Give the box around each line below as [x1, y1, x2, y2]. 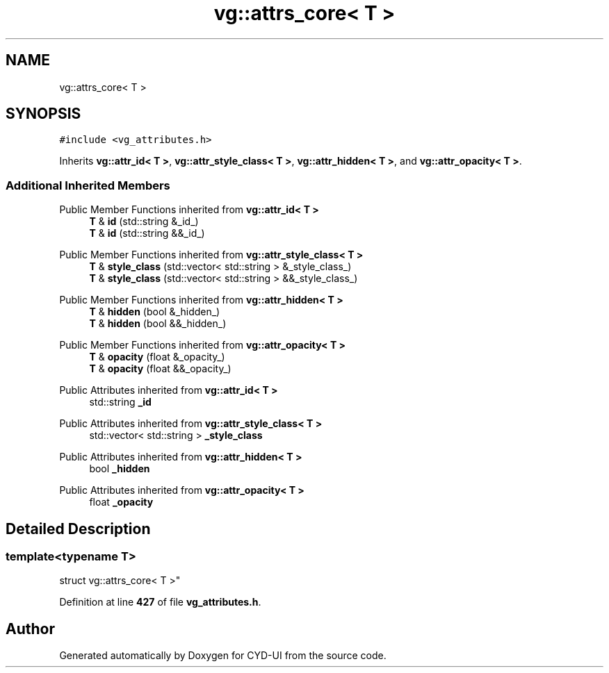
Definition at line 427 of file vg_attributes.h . [59, 596, 261, 608]
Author [6, 620, 55, 638]
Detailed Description [6, 520, 151, 538]
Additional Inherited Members [6, 178, 170, 192]
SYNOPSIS [6, 105, 81, 123]
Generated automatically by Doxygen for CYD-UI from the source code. [59, 649, 387, 662]
